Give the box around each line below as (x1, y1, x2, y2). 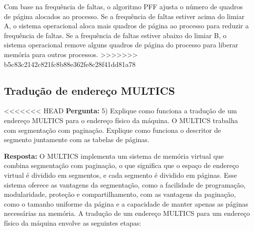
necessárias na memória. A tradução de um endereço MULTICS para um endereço (4, 208, 250, 218)
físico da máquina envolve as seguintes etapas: (4, 217, 142, 228)
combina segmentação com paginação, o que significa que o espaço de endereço (4, 160, 239, 170)
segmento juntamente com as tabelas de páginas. (4, 134, 149, 145)
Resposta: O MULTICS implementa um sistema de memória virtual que (4, 150, 224, 161)
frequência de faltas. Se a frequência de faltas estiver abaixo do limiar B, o (4, 30, 227, 40)
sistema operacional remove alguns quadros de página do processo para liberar (4, 40, 238, 50)
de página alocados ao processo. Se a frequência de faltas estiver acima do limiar (4, 11, 245, 21)
